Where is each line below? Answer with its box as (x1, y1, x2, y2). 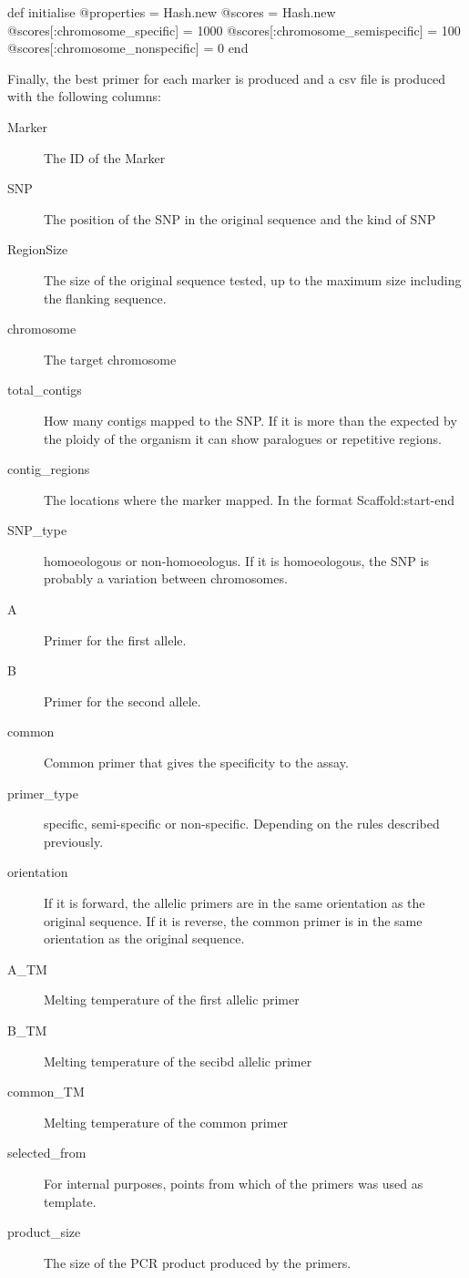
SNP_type (7, 520, 67, 540)
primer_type (7, 783, 78, 802)
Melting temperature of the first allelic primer (44, 990, 300, 1009)
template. (44, 1191, 97, 1211)
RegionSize (7, 240, 68, 259)
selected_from (7, 1143, 87, 1162)
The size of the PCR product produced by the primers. (44, 1252, 352, 1272)
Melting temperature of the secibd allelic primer (44, 1051, 312, 1070)
